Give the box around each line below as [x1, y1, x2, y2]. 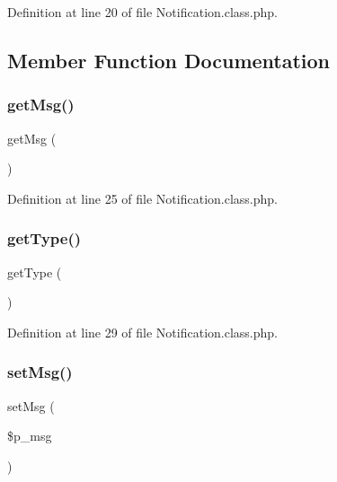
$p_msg [7, 426, 52, 445]
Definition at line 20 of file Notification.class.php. [7, 3, 278, 21]
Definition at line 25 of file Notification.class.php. [7, 188, 278, 207]
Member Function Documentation [7, 46, 331, 74]
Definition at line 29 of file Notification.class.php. [7, 322, 278, 341]
